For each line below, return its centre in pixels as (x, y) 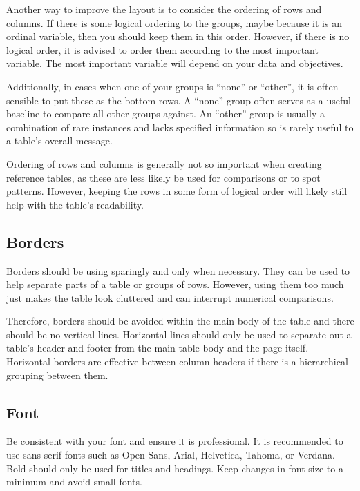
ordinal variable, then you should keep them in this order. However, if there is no (178, 36)
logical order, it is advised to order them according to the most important (162, 49)
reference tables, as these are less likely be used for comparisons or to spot (163, 177)
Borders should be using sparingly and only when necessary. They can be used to (178, 270)
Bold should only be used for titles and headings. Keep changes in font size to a (175, 468)
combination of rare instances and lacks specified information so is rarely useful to (180, 127)
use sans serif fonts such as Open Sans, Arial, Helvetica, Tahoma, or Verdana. (171, 455)
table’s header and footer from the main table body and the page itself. (158, 348)
